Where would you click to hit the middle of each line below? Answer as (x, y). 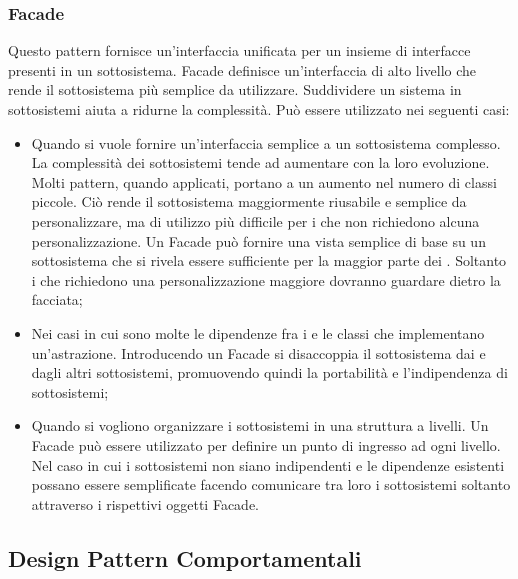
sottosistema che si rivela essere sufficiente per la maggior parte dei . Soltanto (269, 260)
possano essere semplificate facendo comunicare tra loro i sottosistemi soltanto (271, 484)
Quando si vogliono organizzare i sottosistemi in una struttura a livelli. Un (260, 425)
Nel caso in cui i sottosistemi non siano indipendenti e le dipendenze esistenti (268, 464)
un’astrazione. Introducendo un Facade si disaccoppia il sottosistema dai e (258, 352)
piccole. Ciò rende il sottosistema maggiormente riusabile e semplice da (249, 201)
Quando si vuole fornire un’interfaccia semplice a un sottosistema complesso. (266, 142)
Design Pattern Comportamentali (185, 557)
